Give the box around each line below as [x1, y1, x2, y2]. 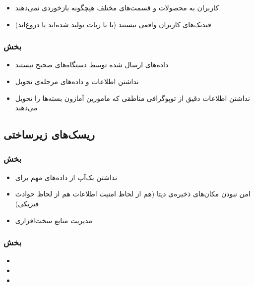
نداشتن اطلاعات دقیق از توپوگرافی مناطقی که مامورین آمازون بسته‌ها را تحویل [15, 93, 250, 103]
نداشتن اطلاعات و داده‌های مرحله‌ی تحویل [15, 76, 139, 86]
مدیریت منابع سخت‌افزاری [15, 215, 92, 225]
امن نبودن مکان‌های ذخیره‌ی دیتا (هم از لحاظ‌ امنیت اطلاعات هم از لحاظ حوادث [15, 189, 251, 199]
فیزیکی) [15, 198, 39, 208]
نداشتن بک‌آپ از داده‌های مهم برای [15, 172, 118, 182]
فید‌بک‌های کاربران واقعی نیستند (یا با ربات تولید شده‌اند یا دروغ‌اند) [15, 19, 211, 29]
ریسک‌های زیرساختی [3, 127, 95, 142]
